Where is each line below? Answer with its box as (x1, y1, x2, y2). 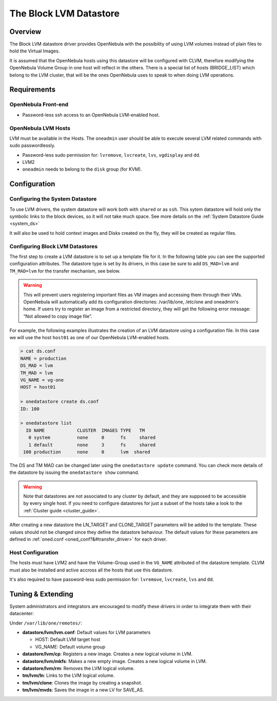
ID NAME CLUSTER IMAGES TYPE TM (26, 427, 145, 433)
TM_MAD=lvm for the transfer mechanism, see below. (9, 268, 121, 274)
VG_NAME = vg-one (20, 377, 64, 383)
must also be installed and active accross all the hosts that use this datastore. (9, 567, 173, 573)
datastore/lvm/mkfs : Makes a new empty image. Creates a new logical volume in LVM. (22, 658, 207, 664)
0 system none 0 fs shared (28, 435, 156, 440)
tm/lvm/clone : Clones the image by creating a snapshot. (22, 679, 143, 686)
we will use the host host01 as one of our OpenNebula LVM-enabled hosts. (9, 335, 170, 341)
